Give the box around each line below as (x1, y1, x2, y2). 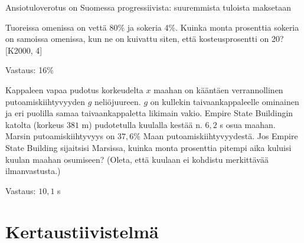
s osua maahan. (220, 118, 276, 130)
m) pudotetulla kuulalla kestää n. (81, 118, 202, 130)
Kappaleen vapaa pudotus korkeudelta (5, 83, 143, 96)
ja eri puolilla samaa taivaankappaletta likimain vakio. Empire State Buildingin (5, 107, 293, 119)
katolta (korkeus (5, 118, 64, 130)
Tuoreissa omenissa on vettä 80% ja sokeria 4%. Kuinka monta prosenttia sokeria (5, 21, 299, 33)
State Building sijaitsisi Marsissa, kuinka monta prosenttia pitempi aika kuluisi (5, 141, 292, 153)
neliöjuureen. (94, 95, 141, 107)
